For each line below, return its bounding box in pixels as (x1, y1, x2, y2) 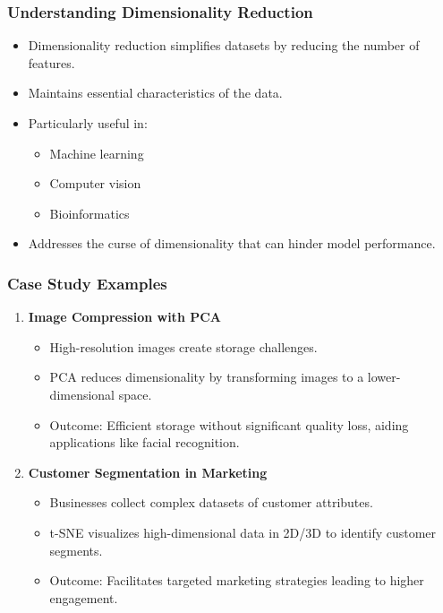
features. (28, 53, 75, 72)
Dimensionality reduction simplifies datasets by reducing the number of (28, 36, 420, 55)
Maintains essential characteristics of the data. (28, 83, 283, 102)
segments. (49, 540, 103, 559)
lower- (367, 367, 401, 386)
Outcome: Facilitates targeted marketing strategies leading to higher (49, 571, 424, 590)
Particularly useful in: (28, 114, 148, 132)
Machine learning (49, 143, 144, 162)
